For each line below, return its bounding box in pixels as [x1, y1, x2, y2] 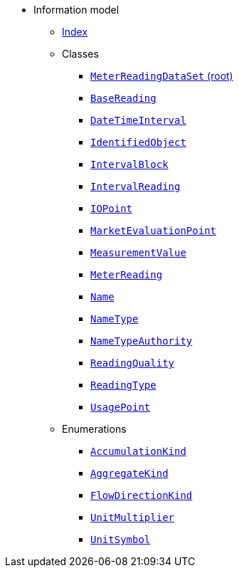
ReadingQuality [90, 357, 175, 369]
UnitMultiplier [90, 512, 175, 523]
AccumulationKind [90, 446, 186, 457]
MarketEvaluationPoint [90, 225, 217, 236]
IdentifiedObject [90, 137, 186, 148]
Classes [62, 48, 99, 60]
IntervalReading [90, 181, 181, 192]
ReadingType [90, 379, 156, 391]
